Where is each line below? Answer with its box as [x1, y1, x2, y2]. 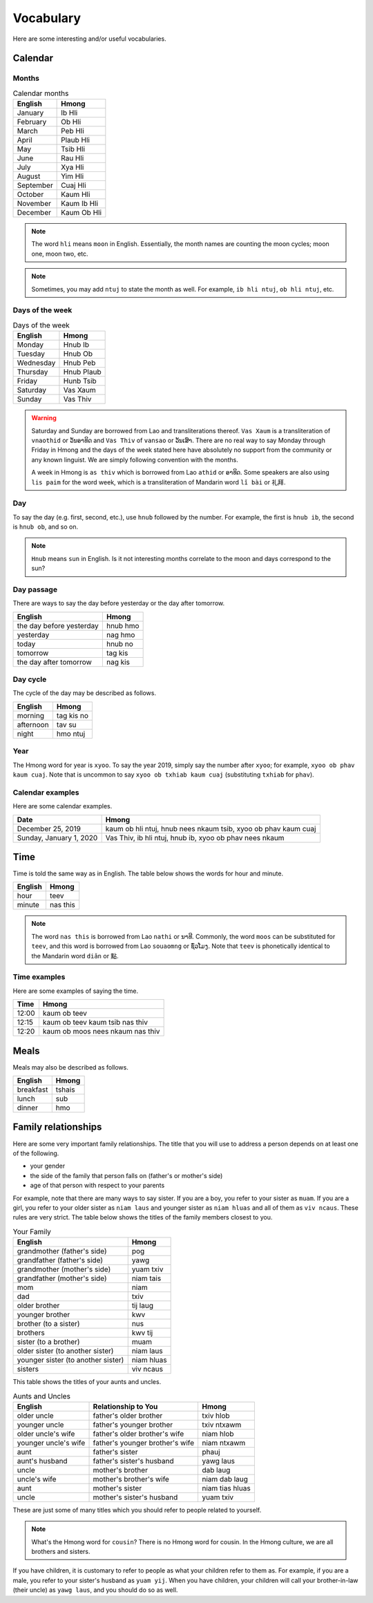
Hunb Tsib [63, 377, 97, 386]
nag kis [106, 657, 131, 667]
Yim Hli [61, 171, 84, 181]
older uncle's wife [17, 1429, 75, 1439]
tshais [55, 1085, 75, 1094]
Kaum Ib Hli [61, 199, 99, 209]
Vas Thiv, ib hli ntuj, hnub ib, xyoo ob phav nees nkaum [105, 833, 285, 842]
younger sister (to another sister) [17, 1355, 124, 1365]
